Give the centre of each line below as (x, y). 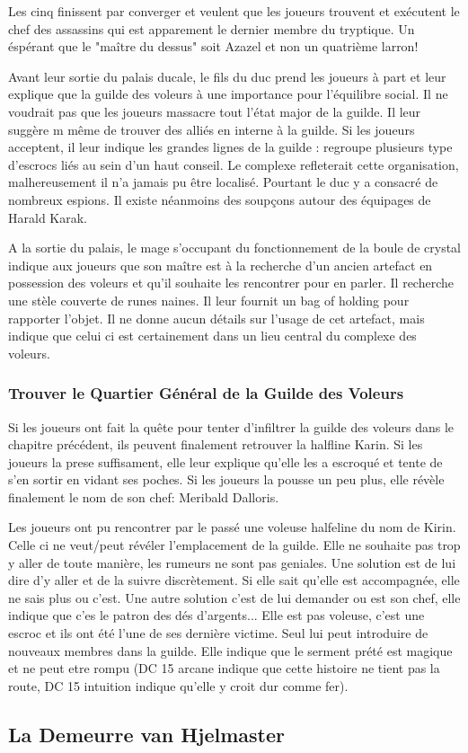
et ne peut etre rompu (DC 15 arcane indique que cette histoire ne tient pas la (224, 668)
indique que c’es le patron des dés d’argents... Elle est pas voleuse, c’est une (216, 615)
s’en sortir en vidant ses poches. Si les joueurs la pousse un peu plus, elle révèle (226, 479)
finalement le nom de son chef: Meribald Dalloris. (144, 496)
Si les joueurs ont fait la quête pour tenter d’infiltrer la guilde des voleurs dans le (231, 426)
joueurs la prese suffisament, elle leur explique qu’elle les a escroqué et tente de (225, 461)
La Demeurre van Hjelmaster (146, 734)
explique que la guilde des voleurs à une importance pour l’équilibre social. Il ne (228, 94)
